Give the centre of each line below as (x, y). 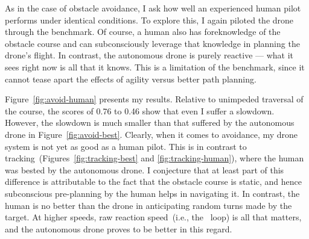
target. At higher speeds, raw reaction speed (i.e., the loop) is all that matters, (153, 217)
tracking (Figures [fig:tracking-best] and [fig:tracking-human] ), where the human (154, 158)
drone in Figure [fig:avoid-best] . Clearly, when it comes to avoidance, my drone (151, 134)
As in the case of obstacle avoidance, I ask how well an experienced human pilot (153, 8)
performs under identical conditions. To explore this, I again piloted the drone (149, 20)
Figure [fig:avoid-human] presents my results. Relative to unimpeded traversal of (154, 99)
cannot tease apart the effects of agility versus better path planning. (131, 79)
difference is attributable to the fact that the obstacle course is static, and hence (154, 182)
